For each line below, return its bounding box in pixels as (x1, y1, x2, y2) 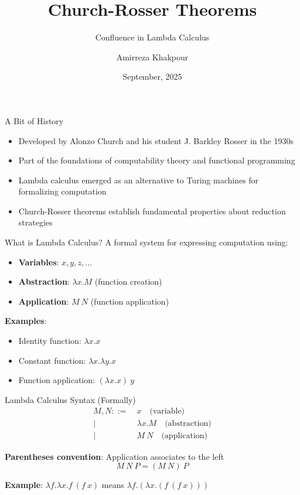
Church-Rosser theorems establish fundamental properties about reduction (18, 204, 286, 217)
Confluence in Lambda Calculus (95, 31, 210, 43)
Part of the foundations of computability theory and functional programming (18, 154, 295, 166)
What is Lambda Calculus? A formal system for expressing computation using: (5, 236, 288, 248)
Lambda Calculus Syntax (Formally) (5, 393, 136, 405)
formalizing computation (18, 185, 107, 197)
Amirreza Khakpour (116, 50, 189, 63)
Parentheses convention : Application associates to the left (5, 450, 224, 462)
